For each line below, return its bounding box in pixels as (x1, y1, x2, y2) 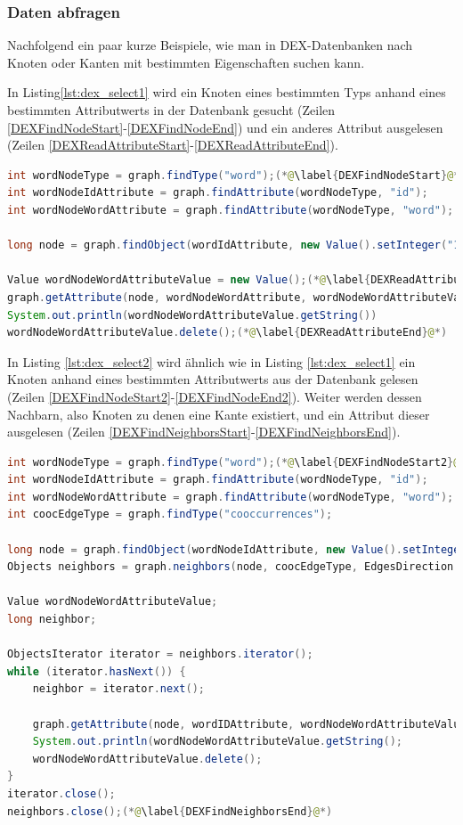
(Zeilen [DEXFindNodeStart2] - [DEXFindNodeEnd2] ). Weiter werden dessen (7, 387, 422, 405)
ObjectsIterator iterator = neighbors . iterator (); (7, 648, 313, 661)
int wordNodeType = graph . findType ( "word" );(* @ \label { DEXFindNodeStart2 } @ (7, 455, 460, 469)
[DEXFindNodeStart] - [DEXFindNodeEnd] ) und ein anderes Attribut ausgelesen (7, 118, 443, 136)
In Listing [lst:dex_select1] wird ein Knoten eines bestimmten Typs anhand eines (7, 83, 446, 102)
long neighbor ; (7, 613, 97, 626)
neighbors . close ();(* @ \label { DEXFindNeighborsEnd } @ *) (7, 805, 333, 818)
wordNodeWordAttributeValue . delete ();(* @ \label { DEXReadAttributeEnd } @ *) (7, 326, 448, 339)
